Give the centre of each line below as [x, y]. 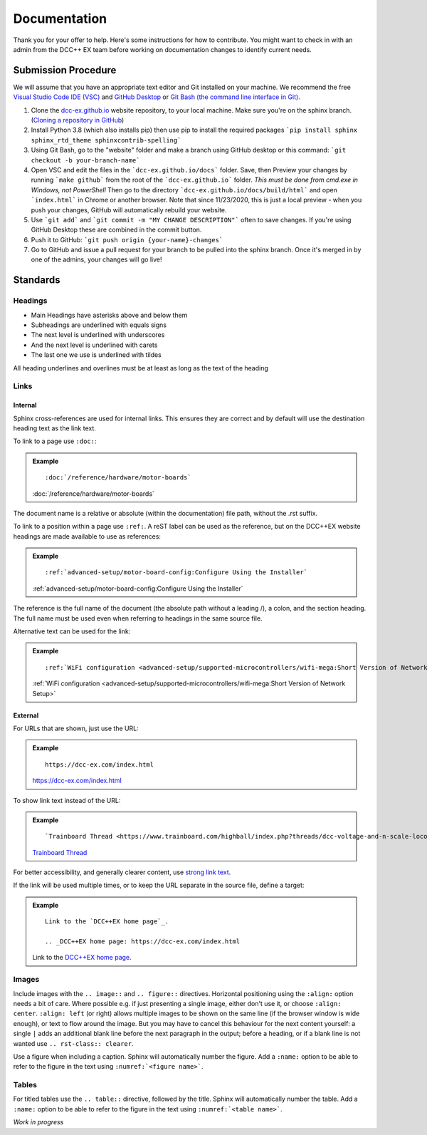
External [26, 715]
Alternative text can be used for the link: [72, 631]
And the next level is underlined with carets [94, 345]
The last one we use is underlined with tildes [96, 355]
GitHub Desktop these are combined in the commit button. [116, 230]
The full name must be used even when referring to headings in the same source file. [138, 618]
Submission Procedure [65, 70]
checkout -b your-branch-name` [85, 160]
